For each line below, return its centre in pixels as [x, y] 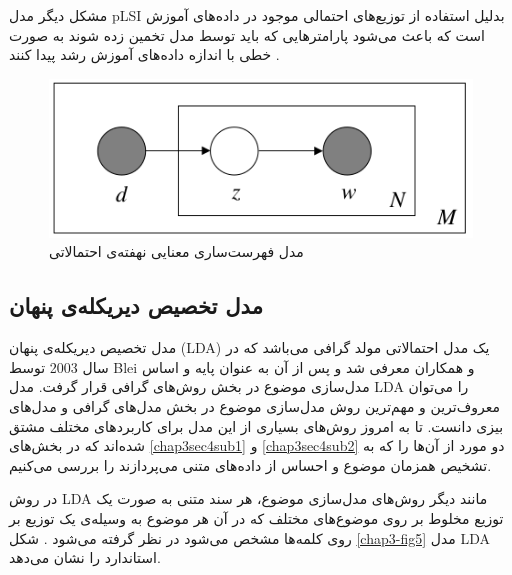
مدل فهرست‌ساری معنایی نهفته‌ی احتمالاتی [176, 251]
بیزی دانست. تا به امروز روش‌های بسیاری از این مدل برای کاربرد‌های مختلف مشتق [256, 425]
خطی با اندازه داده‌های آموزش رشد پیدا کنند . [144, 54]
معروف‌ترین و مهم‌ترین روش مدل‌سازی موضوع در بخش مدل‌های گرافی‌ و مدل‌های [254, 405]
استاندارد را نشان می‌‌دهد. [85, 557]
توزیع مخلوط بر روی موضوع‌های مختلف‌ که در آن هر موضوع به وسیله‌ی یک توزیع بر [256, 517]
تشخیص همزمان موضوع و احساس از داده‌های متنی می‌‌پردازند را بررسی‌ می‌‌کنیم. [250, 464]
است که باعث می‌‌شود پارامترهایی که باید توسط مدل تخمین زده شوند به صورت [247, 34]
